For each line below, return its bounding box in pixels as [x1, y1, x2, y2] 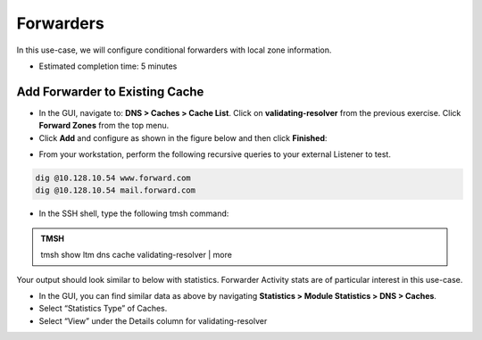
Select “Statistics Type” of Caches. [38, 303, 168, 314]
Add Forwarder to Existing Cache [16, 84, 204, 99]
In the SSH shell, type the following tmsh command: [38, 208, 229, 219]
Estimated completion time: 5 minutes [38, 61, 178, 71]
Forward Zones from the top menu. [38, 120, 170, 131]
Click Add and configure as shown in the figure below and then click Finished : [38, 132, 328, 143]
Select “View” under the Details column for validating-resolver [38, 315, 268, 326]
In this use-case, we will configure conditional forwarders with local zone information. [16, 45, 332, 55]
